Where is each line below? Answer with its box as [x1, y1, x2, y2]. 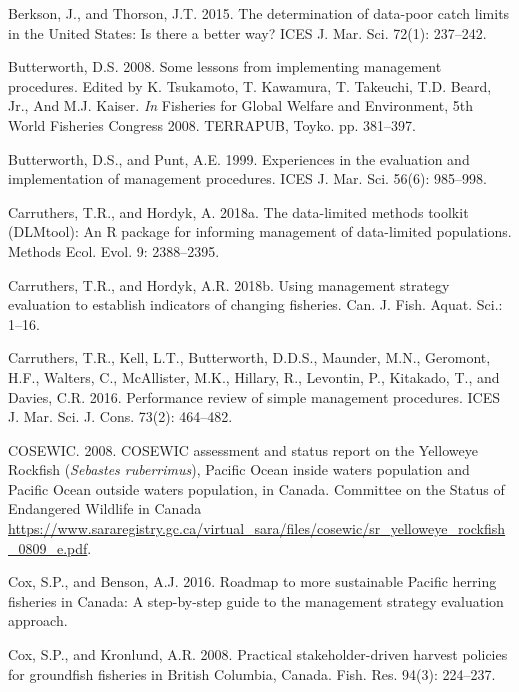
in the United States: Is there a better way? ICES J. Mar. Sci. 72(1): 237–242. [8, 22, 487, 43]
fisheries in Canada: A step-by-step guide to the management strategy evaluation [8, 590, 504, 611]
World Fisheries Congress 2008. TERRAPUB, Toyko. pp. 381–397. [8, 114, 416, 135]
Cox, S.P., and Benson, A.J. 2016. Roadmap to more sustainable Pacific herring [8, 571, 497, 592]
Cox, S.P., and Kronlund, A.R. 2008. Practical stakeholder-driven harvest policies [8, 644, 508, 665]
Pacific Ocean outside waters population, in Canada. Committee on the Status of [8, 478, 505, 499]
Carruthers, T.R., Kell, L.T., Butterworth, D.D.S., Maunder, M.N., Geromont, [8, 347, 491, 368]
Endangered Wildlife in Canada [8, 498, 202, 519]
